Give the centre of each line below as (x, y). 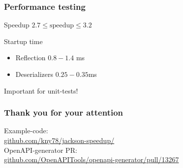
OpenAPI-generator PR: (41, 150)
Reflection (30, 58)
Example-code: (26, 131)
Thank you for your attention (64, 112)
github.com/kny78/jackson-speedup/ (59, 140)
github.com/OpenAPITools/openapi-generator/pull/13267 (91, 159)
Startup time (23, 41)
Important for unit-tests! (41, 90)
